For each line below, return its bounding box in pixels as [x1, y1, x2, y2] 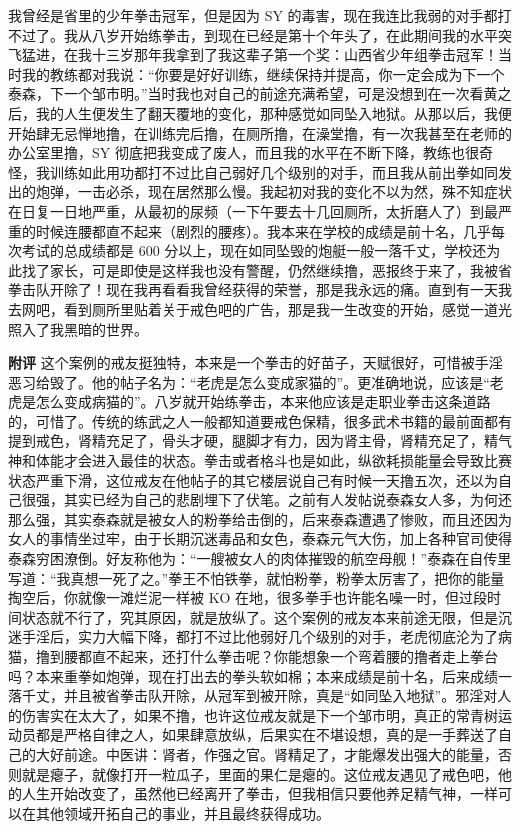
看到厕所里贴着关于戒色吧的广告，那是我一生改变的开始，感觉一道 [63, 298, 498, 319]
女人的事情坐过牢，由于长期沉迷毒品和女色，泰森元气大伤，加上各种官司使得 [8, 528, 512, 549]
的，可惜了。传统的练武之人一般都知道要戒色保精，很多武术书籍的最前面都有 [8, 410, 512, 431]
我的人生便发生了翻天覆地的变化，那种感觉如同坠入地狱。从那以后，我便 [35, 102, 512, 123]
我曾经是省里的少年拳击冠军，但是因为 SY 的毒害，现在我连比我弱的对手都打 [8, 5, 512, 25]
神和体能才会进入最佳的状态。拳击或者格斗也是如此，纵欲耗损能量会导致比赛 [8, 450, 512, 471]
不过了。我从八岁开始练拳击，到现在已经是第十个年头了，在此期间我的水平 [8, 24, 498, 45]
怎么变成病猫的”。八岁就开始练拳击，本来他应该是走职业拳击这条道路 [35, 391, 491, 412]
